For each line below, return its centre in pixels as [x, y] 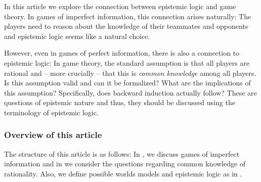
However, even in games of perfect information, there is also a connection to [122, 53]
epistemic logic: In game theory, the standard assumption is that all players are [127, 62]
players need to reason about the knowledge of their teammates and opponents [126, 26]
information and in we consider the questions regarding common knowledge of [125, 164]
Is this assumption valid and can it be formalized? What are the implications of [127, 83]
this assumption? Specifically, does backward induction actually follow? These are [130, 92]
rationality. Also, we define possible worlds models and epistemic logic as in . [123, 173]
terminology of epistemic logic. [51, 112]
